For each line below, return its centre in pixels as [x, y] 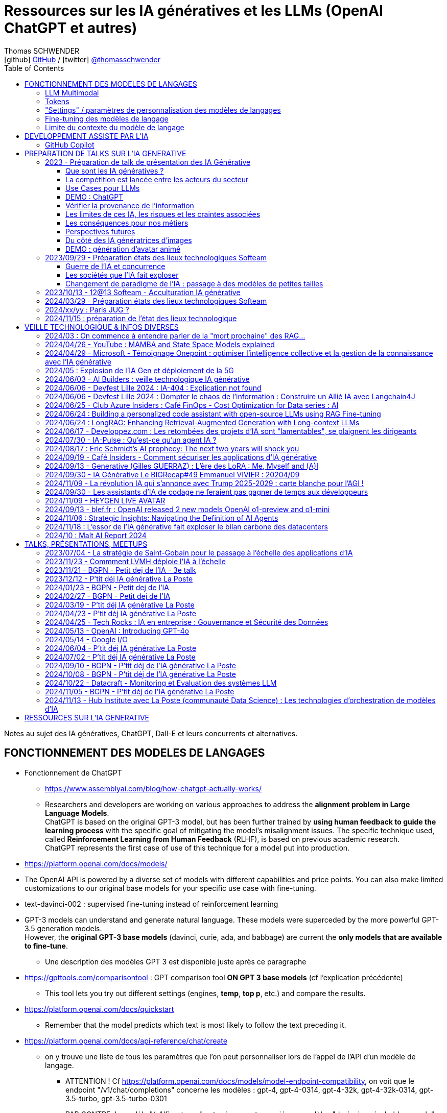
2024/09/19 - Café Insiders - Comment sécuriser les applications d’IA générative [181, 457]
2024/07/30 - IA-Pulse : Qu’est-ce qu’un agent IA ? [131, 440]
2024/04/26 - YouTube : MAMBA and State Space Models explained [160, 344]
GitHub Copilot [70, 144]
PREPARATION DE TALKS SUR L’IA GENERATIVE [105, 153]
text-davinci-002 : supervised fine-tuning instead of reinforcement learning [151, 904]
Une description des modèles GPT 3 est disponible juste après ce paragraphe [176, 961]
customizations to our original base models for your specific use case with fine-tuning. [170, 888]
